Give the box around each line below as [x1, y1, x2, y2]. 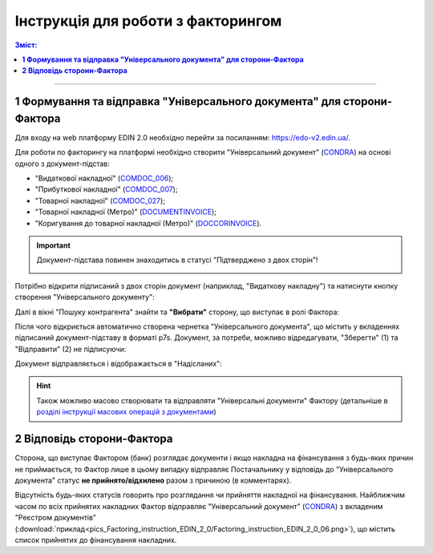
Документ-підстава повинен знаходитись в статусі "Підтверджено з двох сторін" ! [36, 255, 318, 265]
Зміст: [14, 40, 38, 50]
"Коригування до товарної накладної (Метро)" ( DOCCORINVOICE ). [34, 218, 262, 228]
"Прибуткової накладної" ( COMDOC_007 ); [34, 184, 178, 194]
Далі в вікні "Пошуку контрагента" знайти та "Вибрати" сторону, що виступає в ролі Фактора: [14, 307, 340, 317]
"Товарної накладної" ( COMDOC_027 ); [34, 196, 166, 205]
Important [36, 241, 71, 250]
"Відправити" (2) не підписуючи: [14, 344, 127, 354]
